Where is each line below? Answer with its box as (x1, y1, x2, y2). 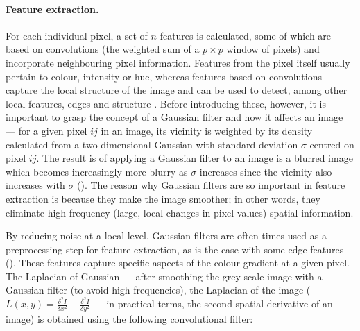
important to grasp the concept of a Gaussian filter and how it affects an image (6, 110, 343, 124)
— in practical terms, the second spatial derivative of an (93, 296, 333, 311)
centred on (309, 137, 354, 151)
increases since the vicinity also (199, 164, 332, 178)
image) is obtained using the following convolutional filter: (6, 312, 253, 326)
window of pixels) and (226, 42, 320, 56)
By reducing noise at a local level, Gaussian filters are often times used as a (6, 228, 327, 243)
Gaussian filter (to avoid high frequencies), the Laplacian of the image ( (6, 282, 311, 297)
